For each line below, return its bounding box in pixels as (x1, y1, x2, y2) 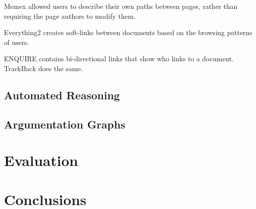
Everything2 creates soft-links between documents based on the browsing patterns (4, 27, 253, 38)
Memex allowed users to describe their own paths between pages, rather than (4, 1, 238, 11)
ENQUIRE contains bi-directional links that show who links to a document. (4, 53, 234, 64)
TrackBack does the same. (4, 63, 83, 73)
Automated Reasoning (4, 87, 120, 102)
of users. (4, 37, 29, 47)
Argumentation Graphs (4, 116, 126, 131)
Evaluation (4, 150, 78, 170)
